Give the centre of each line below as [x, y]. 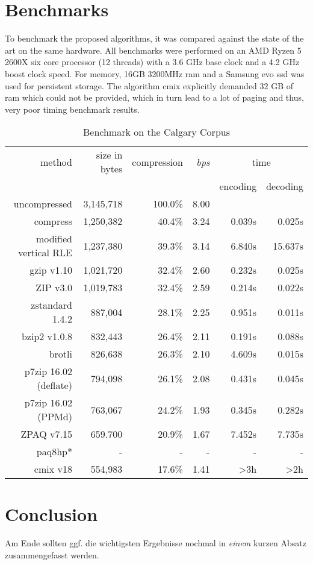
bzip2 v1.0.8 [47, 336]
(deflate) [54, 385]
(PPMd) [55, 417]
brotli [60, 354]
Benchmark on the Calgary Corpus [156, 132]
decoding [285, 186]
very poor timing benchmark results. [72, 109]
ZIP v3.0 [54, 288]
